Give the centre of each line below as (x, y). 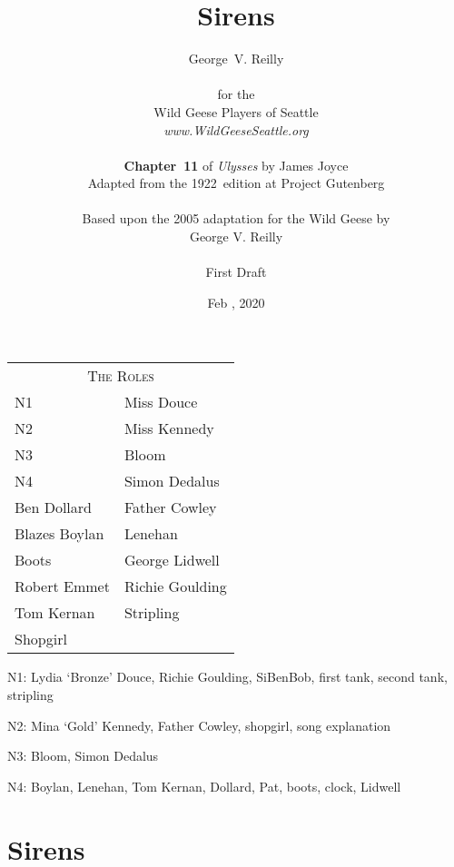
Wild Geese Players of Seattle (236, 111)
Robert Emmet (62, 586)
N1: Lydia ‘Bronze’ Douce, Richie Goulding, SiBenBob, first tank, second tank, (227, 677)
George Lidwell (172, 560)
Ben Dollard (53, 507)
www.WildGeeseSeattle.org (236, 129)
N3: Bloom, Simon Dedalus (83, 756)
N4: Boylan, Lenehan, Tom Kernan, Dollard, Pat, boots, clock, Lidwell (204, 786)
